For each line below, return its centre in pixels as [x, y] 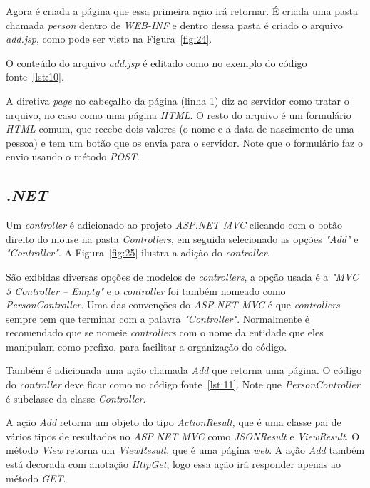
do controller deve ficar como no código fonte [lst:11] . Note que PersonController [183, 384]
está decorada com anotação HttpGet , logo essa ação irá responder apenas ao [174, 464]
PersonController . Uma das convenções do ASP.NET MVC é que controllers [173, 305]
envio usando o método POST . [73, 156]
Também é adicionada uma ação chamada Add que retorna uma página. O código [184, 370]
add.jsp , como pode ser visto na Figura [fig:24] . [109, 39]
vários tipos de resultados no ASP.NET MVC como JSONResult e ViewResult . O [183, 436]
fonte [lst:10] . [35, 77]
